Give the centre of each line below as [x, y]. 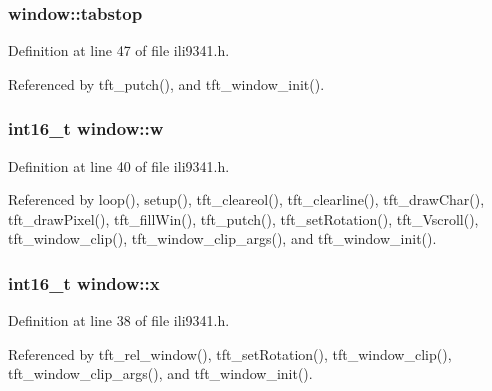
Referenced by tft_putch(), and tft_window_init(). [166, 83]
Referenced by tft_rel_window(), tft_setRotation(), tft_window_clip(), [230, 353]
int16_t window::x [84, 282]
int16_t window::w [86, 128]
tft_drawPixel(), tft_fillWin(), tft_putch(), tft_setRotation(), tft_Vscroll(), [243, 218]
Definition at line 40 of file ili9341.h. [119, 165]
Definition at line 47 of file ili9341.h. [119, 50]
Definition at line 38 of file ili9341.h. [119, 320]
